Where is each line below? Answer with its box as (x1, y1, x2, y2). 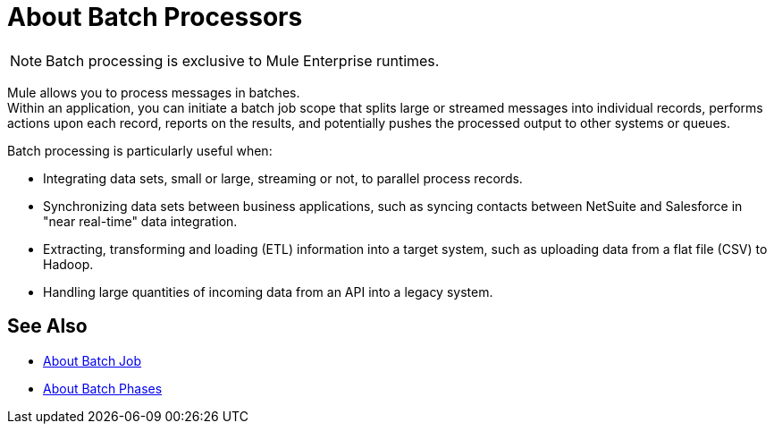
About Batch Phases (43, 380, 163, 396)
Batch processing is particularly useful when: (7, 142, 273, 158)
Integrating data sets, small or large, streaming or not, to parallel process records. (43, 170, 523, 186)
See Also (7, 315, 88, 338)
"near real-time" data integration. (43, 213, 238, 229)
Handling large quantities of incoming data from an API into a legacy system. (43, 283, 493, 300)
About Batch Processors (7, 2, 303, 32)
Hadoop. (43, 256, 94, 272)
